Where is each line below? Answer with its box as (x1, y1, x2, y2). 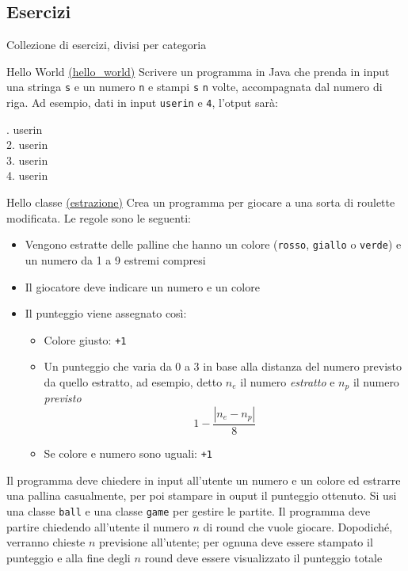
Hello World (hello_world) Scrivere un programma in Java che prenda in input (6, 63, 390, 79)
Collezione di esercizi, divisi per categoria (6, 36, 207, 53)
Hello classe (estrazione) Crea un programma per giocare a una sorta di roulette (6, 194, 395, 211)
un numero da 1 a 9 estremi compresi (25, 251, 206, 268)
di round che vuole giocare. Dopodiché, (203, 518, 393, 535)
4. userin (6, 167, 48, 184)
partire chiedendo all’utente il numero (6, 518, 189, 535)
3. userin (6, 151, 48, 168)
